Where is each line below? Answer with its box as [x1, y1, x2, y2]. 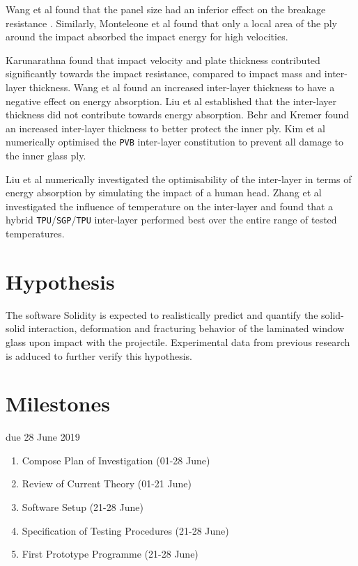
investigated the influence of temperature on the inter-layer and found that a [6, 198, 334, 213]
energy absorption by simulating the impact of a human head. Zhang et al [6, 185, 322, 200]
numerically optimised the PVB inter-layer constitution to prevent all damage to [6, 134, 343, 149]
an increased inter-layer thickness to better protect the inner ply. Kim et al [6, 120, 325, 135]
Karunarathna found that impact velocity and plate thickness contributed [6, 52, 320, 67]
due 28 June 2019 [6, 430, 80, 444]
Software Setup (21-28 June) [22, 500, 143, 514]
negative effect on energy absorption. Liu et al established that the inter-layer [6, 93, 337, 108]
